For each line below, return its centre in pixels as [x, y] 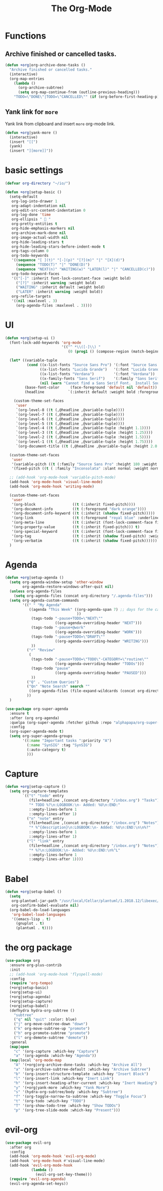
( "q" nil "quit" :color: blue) [45, 1019]
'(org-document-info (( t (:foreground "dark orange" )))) [79, 509]
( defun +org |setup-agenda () [34, 578]
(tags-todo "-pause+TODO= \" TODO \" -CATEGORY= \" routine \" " [90, 659]
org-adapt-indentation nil [39, 206]
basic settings [34, 170]
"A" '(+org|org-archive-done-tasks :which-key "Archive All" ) [78, 1065]
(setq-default [24, 196]
